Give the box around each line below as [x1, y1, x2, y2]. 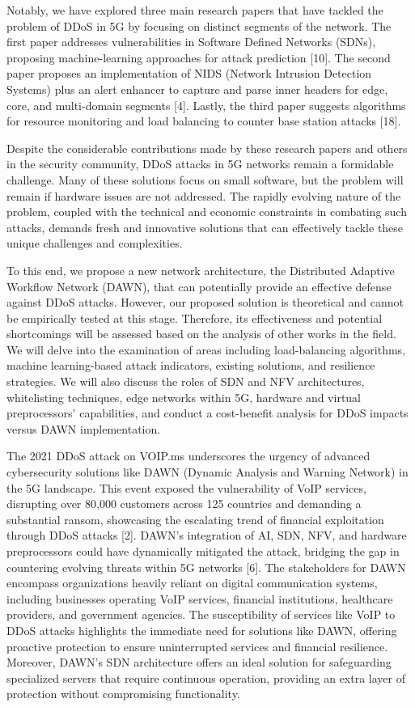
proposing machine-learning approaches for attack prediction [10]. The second [6, 49, 391, 66]
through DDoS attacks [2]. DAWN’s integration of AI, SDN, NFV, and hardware [6, 527, 407, 544]
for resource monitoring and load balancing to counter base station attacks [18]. [6, 112, 401, 129]
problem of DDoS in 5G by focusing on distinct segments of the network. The [6, 17, 392, 34]
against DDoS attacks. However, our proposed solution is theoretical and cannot [6, 294, 404, 311]
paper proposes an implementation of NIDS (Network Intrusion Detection [6, 65, 372, 82]
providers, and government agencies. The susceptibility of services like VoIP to [6, 606, 396, 623]
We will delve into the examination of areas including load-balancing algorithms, [6, 341, 405, 358]
